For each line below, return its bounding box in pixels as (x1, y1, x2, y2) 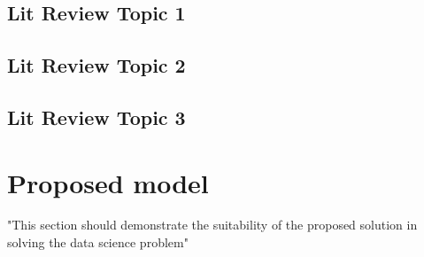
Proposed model (7, 164, 209, 200)
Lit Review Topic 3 (7, 103, 186, 130)
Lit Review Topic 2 (7, 51, 186, 79)
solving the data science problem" (7, 233, 189, 252)
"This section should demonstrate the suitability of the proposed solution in (7, 215, 418, 234)
